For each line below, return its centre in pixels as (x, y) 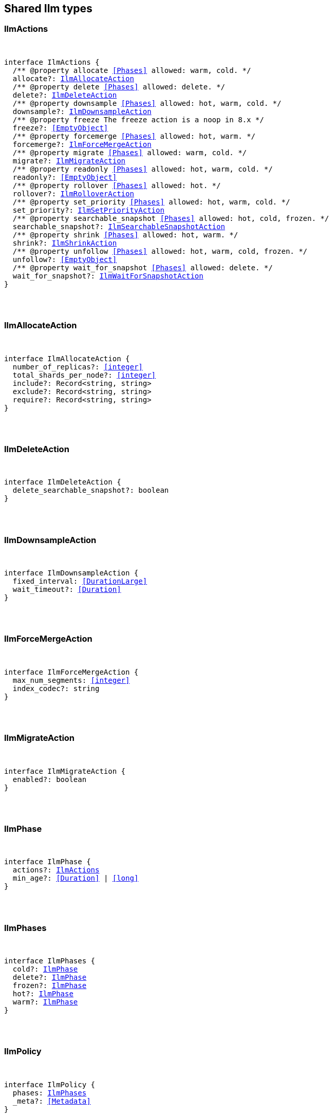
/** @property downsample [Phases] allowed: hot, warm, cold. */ (147, 103)
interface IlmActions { (52, 62)
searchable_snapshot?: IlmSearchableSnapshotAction (119, 226)
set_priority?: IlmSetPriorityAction (88, 210)
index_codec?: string (56, 688)
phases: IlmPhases (50, 1093)
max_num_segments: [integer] (71, 680)
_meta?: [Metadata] (52, 1101)
